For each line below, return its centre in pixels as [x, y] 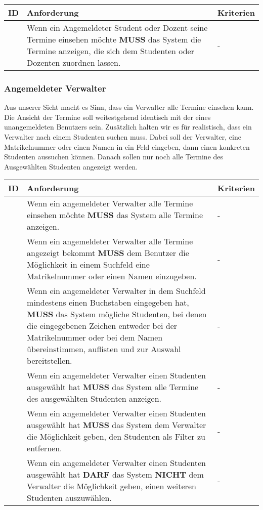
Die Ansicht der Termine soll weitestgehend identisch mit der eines [107, 117]
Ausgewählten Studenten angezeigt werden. [71, 166]
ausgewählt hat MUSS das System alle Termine [113, 387]
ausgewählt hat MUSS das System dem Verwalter [117, 425]
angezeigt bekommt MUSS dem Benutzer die [108, 253]
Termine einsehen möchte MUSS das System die [114, 39]
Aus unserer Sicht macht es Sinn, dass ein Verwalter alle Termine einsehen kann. [129, 107]
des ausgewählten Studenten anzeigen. [94, 399]
